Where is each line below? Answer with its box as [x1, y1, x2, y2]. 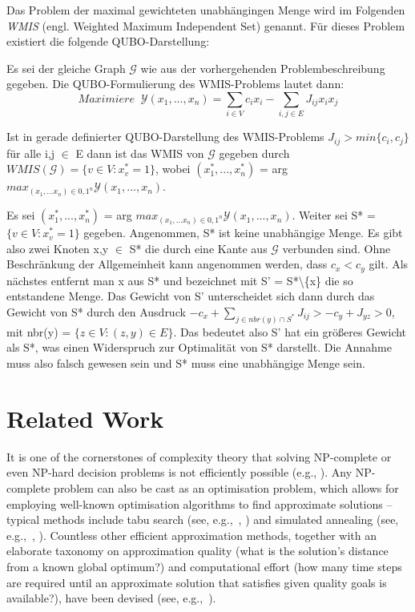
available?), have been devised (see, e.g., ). [6, 590, 216, 606]
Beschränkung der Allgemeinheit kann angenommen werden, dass [6, 256, 328, 272]
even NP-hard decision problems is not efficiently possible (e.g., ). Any [6, 464, 353, 481]
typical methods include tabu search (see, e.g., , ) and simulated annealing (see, [6, 511, 399, 528]
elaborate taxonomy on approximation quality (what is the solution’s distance [6, 542, 389, 559]
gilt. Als [369, 256, 409, 272]
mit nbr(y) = [6, 323, 71, 340]
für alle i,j [6, 144, 54, 161]
